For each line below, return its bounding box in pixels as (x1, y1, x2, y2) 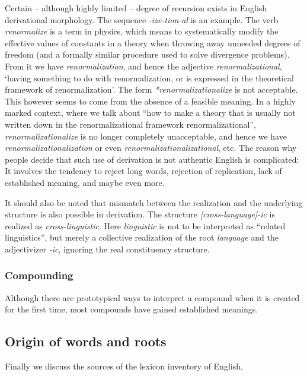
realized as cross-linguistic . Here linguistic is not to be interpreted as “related (5, 219, 286, 232)
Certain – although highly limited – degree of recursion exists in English (5, 2, 267, 14)
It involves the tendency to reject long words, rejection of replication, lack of (5, 165, 282, 177)
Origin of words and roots (5, 332, 167, 350)
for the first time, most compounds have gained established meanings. (5, 303, 258, 315)
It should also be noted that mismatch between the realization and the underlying (5, 196, 303, 208)
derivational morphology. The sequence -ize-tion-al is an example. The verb (5, 13, 279, 26)
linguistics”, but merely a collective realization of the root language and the (5, 231, 279, 244)
